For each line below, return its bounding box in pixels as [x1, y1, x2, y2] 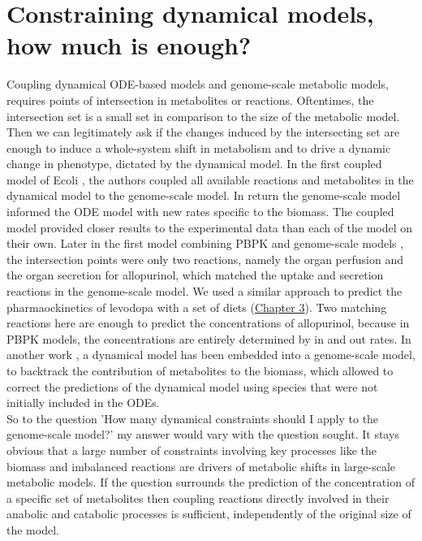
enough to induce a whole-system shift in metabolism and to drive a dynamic [6, 139, 391, 156]
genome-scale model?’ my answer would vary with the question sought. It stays [6, 426, 399, 443]
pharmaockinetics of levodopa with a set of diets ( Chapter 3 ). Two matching [6, 298, 387, 315]
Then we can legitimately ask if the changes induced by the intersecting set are [6, 123, 400, 141]
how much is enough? [6, 28, 252, 62]
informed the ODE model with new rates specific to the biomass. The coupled [6, 203, 394, 220]
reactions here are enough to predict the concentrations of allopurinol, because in [6, 314, 410, 331]
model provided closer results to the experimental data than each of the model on [6, 219, 413, 236]
